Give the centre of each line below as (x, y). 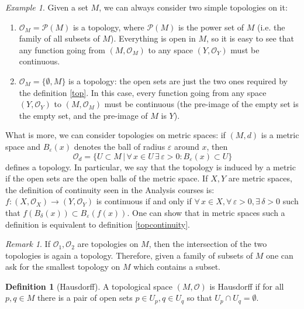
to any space (170, 49)
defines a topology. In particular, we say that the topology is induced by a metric (151, 166)
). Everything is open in (153, 38)
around (187, 146)
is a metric (280, 135)
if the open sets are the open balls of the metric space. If (107, 178)
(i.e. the (271, 27)
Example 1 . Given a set (47, 7)
